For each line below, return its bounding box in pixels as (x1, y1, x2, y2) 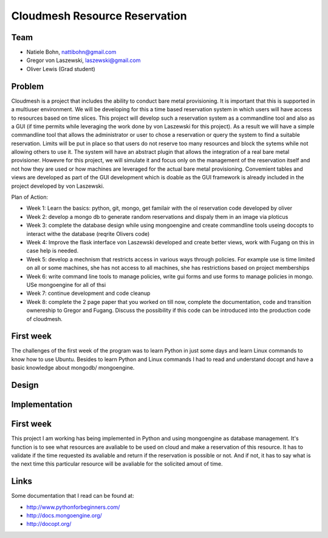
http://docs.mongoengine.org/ (26, 512, 103, 519)
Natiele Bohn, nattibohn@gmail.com (26, 49, 117, 56)
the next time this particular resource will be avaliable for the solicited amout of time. (11, 460, 223, 467)
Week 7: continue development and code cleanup (26, 289, 151, 297)
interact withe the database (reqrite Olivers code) (26, 230, 150, 237)
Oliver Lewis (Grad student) (26, 65, 95, 72)
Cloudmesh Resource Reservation (11, 9, 188, 22)
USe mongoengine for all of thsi (26, 281, 106, 288)
